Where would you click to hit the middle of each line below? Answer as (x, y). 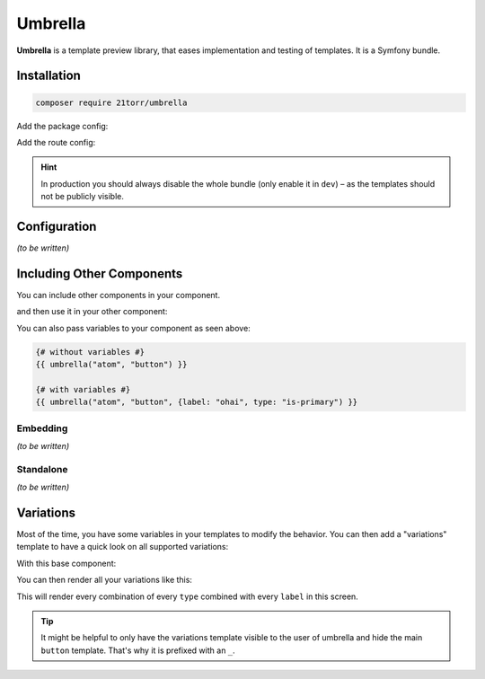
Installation (48, 76)
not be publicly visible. (83, 197)
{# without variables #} (90, 352)
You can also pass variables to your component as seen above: (133, 328)
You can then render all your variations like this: (105, 580)
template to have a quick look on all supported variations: (123, 547)
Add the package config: (62, 126)
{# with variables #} (83, 389)
